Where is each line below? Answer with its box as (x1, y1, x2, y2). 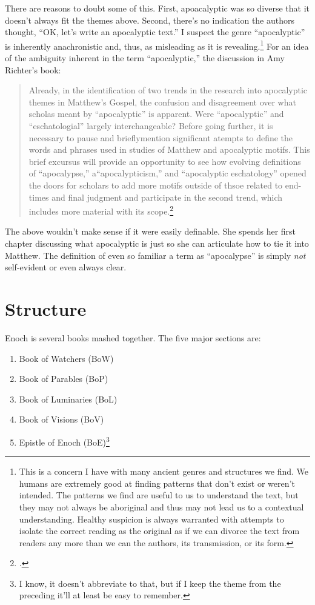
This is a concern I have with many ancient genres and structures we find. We (19, 465, 309, 478)
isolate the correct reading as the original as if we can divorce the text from (19, 524, 300, 537)
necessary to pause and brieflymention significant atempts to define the (28, 131, 293, 144)
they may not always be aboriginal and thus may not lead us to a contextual (19, 500, 304, 513)
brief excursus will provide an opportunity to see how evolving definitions (28, 155, 301, 167)
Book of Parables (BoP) (19, 372, 108, 385)
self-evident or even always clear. (5, 261, 127, 273)
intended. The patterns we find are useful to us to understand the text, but (19, 489, 299, 501)
